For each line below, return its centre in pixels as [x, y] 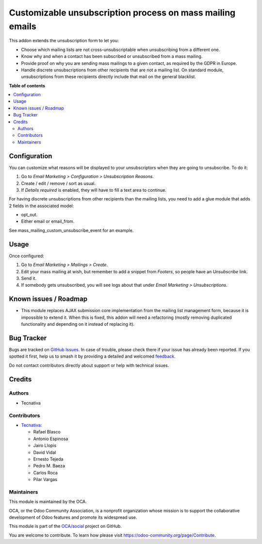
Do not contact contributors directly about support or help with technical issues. [89, 365]
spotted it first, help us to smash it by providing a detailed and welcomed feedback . [92, 356]
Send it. [29, 278]
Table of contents [27, 85]
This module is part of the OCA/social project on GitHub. [65, 526]
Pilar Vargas [45, 479]
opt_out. [29, 215]
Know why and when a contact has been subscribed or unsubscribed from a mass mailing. [112, 56]
